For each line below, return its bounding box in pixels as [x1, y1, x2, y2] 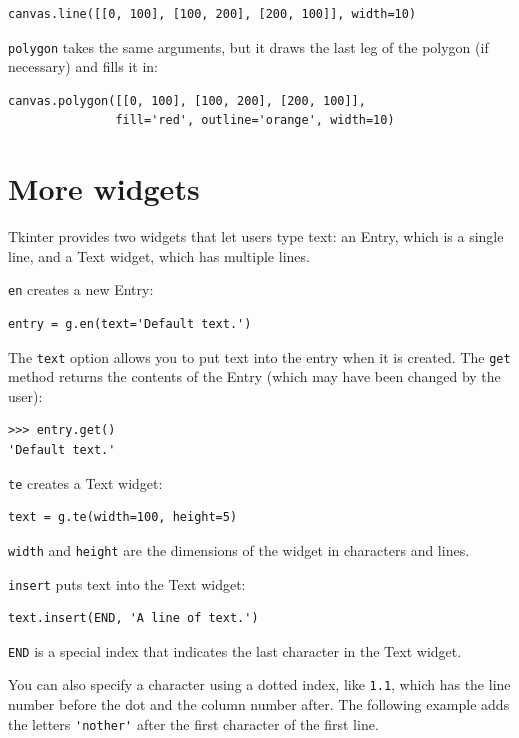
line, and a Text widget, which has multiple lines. [8, 245, 310, 266]
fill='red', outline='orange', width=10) [115, 113, 395, 128]
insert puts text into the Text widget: [8, 573, 246, 594]
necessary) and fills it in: [8, 56, 158, 77]
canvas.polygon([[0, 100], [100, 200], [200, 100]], [8, 93, 366, 108]
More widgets [8, 168, 200, 209]
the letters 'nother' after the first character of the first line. [8, 713, 379, 734]
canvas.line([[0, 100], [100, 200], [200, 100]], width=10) [8, 7, 417, 21]
